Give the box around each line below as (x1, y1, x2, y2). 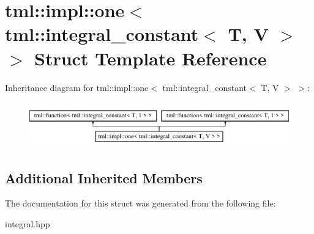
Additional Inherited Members (5, 168, 203, 187)
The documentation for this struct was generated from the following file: (5, 197, 276, 210)
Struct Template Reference (34, 45, 267, 70)
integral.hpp (5, 218, 50, 230)
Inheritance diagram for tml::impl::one (5, 81, 149, 93)
